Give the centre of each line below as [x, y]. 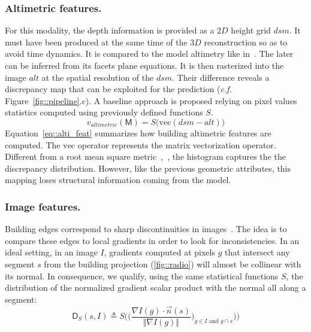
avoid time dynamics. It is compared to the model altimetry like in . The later [149, 54]
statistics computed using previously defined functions [104, 112]
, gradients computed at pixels [159, 252]
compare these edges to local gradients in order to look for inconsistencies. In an [152, 240]
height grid [251, 30]
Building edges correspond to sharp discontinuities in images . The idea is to [146, 229]
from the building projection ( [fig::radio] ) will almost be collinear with [173, 264]
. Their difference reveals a [221, 77]
